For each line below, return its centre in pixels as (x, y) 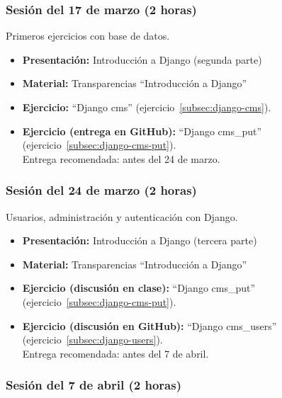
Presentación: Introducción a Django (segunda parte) (142, 59)
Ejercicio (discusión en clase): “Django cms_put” (139, 288)
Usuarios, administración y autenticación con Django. (122, 216)
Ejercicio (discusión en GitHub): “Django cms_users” (150, 325)
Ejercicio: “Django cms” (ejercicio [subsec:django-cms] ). (147, 107)
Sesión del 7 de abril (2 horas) (94, 385)
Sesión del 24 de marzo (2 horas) (101, 190)
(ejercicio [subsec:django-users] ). (92, 340)
